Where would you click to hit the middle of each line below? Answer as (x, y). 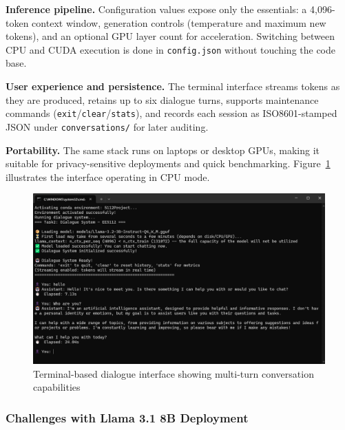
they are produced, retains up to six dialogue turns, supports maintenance (162, 99)
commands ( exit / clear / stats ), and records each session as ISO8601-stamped (171, 113)
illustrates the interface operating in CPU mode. (108, 176)
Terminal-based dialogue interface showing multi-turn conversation (174, 373)
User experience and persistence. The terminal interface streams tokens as (173, 86)
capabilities (57, 387)
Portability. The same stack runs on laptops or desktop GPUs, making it (163, 150)
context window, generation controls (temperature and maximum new (179, 22)
